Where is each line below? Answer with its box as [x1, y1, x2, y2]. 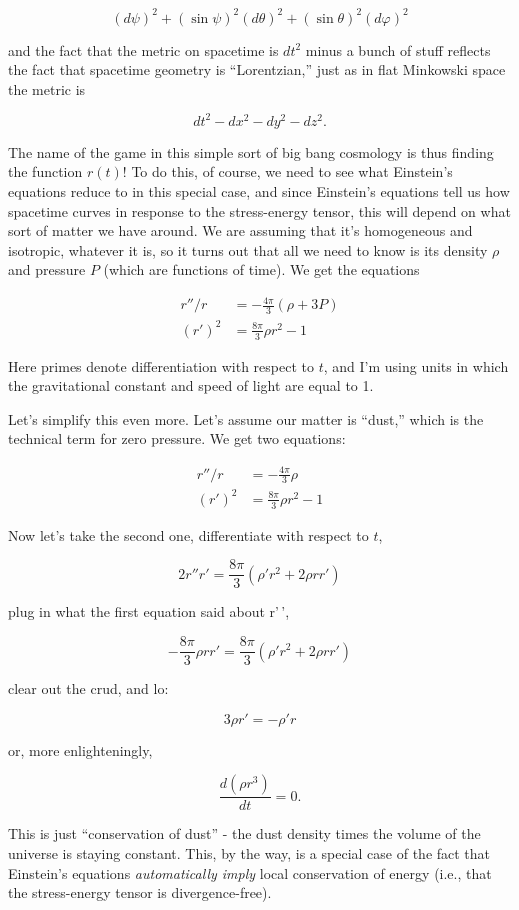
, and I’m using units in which [323, 355, 509, 376]
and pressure [8, 259, 86, 280]
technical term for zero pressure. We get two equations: [8, 428, 346, 449]
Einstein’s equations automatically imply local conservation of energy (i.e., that [8, 862, 492, 883]
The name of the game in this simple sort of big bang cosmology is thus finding [8, 141, 494, 162]
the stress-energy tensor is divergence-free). [8, 882, 272, 903]
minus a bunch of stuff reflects [305, 39, 491, 60]
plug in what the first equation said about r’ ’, [8, 601, 290, 622]
